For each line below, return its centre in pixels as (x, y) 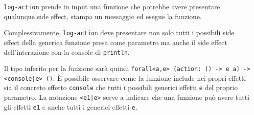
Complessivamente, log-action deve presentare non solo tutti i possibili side (119, 33)
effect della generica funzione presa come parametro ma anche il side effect (115, 42)
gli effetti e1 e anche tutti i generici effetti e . (71, 106)
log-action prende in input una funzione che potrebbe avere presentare (112, 6)
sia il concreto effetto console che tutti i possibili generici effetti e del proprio (121, 87)
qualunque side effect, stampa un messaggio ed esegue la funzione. (103, 16)
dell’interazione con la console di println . (67, 52)
